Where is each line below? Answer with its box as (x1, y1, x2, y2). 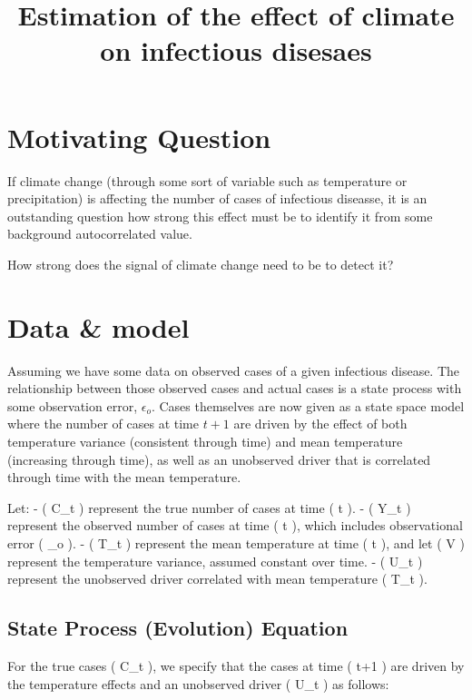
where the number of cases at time (7, 414, 199, 433)
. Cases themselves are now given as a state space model (151, 396, 465, 415)
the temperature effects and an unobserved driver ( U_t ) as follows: (7, 674, 389, 693)
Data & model (7, 308, 190, 345)
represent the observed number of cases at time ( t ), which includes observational (7, 516, 463, 535)
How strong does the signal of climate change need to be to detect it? (7, 254, 394, 273)
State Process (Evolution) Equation (7, 614, 349, 642)
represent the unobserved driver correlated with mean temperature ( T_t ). (7, 569, 428, 588)
